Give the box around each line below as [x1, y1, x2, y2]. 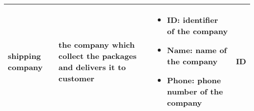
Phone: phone [167, 74, 221, 86]
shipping [8, 50, 41, 61]
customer [58, 72, 95, 84]
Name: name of [167, 44, 227, 55]
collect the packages [58, 50, 137, 61]
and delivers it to [58, 61, 126, 73]
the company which [58, 38, 135, 50]
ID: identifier [167, 14, 218, 25]
